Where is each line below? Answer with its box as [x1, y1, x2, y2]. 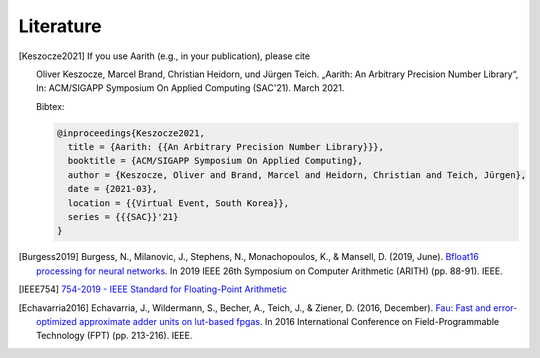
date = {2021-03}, [67, 183, 158, 195]
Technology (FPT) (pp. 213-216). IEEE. [36, 330, 193, 342]
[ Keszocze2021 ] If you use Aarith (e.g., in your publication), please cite [18, 50, 310, 62]
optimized [36, 315, 77, 327]
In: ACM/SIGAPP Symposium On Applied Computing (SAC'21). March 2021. [36, 82, 345, 94]
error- [493, 301, 518, 314]
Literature [18, 15, 102, 37]
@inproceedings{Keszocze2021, [56, 127, 205, 139]
